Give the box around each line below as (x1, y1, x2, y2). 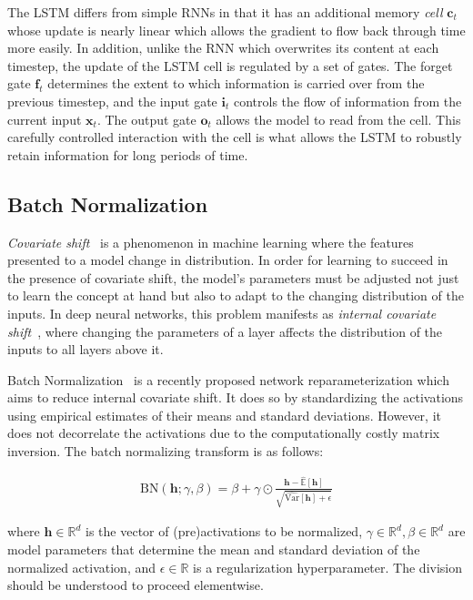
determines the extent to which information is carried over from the (47, 74, 425, 93)
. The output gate (96, 109, 196, 128)
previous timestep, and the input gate (7, 91, 217, 110)
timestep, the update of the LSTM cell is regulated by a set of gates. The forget (7, 56, 453, 75)
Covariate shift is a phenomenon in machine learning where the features (7, 232, 414, 251)
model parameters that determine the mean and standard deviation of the (7, 539, 420, 558)
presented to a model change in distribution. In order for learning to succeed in (7, 250, 448, 269)
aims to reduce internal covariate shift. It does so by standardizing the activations (7, 388, 464, 407)
